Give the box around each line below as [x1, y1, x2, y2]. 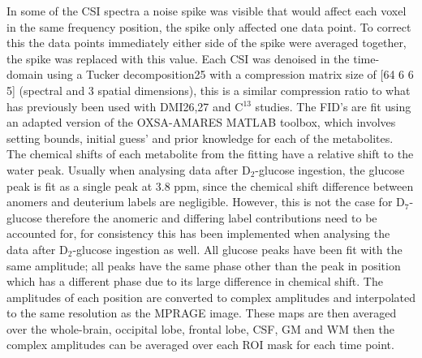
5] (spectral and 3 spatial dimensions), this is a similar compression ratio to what [6, 81, 411, 98]
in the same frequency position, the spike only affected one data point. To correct [6, 18, 411, 35]
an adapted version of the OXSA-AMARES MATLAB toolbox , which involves [6, 114, 396, 131]
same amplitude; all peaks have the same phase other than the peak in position [6, 257, 401, 274]
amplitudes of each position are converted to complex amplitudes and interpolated [6, 288, 416, 305]
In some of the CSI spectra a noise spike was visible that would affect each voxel [6, 2, 407, 19]
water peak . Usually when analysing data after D [6, 161, 251, 178]
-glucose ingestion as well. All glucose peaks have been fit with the [72, 240, 403, 257]
